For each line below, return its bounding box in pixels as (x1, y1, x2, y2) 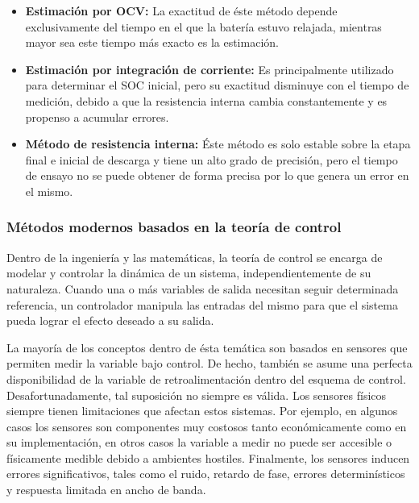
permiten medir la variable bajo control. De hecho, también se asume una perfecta (6, 355, 413, 372)
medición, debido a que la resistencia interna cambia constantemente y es (25, 92, 388, 109)
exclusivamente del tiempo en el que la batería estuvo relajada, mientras (25, 18, 382, 35)
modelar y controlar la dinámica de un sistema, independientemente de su (6, 264, 371, 281)
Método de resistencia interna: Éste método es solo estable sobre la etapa (25, 135, 411, 152)
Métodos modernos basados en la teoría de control (6, 217, 342, 237)
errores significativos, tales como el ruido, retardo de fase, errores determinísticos (6, 465, 405, 482)
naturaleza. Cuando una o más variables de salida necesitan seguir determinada (6, 280, 399, 297)
